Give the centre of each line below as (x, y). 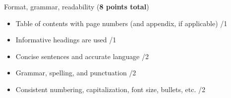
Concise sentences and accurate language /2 (82, 56)
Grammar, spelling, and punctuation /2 (76, 73)
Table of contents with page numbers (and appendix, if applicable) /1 (121, 23)
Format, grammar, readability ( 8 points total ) (77, 6)
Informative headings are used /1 (66, 40)
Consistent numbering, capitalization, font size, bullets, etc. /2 (111, 89)
